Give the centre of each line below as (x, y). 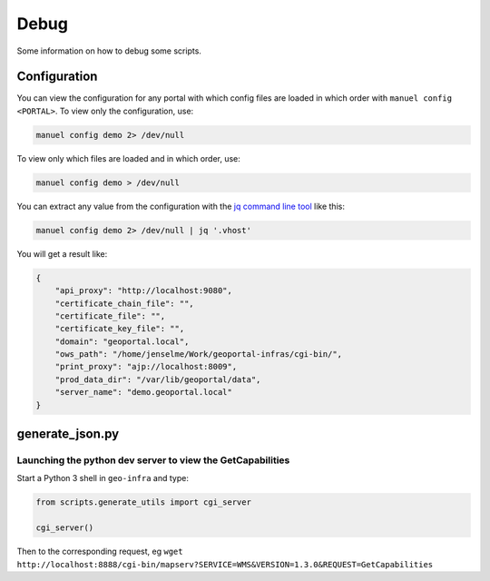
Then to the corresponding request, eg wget (100, 551)
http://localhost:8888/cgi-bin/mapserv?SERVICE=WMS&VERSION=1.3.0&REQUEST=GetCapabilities (225, 564)
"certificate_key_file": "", (120, 329)
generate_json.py (68, 434)
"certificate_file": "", (110, 316)
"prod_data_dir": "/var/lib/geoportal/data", (158, 379)
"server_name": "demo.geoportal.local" (144, 392)
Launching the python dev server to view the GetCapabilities (153, 460)
